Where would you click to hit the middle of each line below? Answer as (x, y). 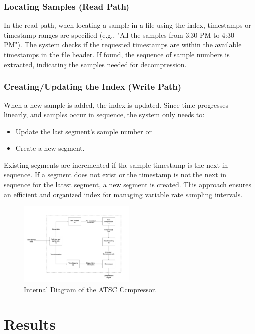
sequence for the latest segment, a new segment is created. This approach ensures (128, 184)
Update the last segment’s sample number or (84, 131)
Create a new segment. (50, 148)
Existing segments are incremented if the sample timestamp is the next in (116, 165)
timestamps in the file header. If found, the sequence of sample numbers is (117, 54)
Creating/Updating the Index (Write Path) (93, 86)
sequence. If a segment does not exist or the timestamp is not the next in (115, 174)
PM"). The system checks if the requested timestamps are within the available (123, 45)
